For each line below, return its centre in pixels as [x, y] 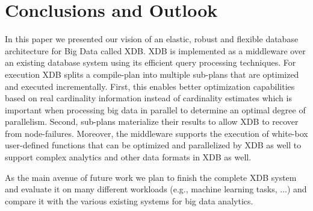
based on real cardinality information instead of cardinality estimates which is [148, 98]
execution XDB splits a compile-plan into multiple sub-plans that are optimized [152, 74]
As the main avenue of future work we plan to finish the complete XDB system [151, 177]
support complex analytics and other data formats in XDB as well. [128, 157]
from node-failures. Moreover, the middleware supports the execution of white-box [156, 133]
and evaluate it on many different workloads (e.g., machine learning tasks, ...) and [156, 189]
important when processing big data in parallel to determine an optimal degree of [155, 109]
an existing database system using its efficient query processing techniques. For [150, 62]
